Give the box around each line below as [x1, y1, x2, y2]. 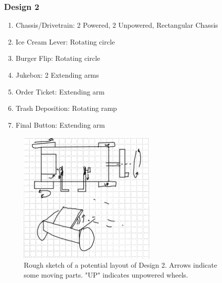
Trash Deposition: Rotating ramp [15, 103, 117, 113]
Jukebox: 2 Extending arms [15, 70, 99, 80]
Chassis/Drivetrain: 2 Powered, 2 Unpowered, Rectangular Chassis [15, 20, 218, 30]
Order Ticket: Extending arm [15, 86, 105, 96]
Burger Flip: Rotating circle [15, 53, 101, 63]
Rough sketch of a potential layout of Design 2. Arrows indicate [24, 260, 217, 270]
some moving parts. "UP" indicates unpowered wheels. [24, 269, 188, 280]
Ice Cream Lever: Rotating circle [15, 36, 115, 47]
